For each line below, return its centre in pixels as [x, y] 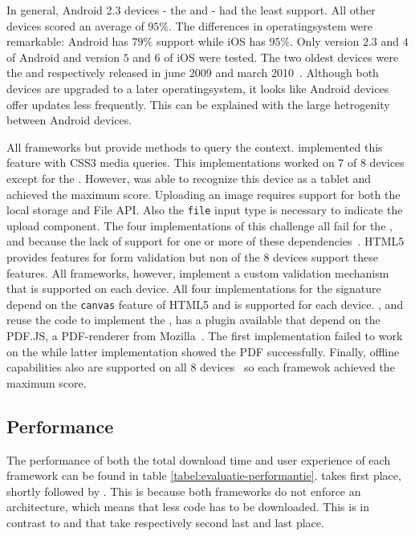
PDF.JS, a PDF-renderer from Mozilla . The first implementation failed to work [205, 335]
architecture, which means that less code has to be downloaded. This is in [188, 507]
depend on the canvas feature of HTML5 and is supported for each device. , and [205, 304]
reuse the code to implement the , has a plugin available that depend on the [193, 320]
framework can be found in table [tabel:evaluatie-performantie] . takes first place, [204, 475]
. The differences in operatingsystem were [271, 25]
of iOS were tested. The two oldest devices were [281, 57]
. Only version [325, 41]
